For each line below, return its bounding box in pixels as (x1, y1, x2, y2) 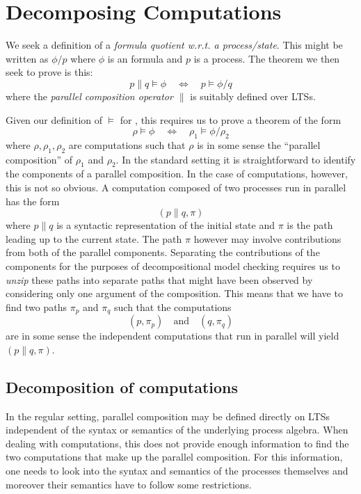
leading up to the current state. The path (6, 231, 182, 246)
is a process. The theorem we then (193, 51, 340, 65)
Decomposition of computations (6, 376, 239, 397)
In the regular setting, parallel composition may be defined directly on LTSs (6, 408, 330, 423)
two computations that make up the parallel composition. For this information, (6, 449, 343, 464)
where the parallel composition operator (6, 88, 173, 103)
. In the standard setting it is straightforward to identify (115, 152, 356, 166)
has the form (6, 193, 60, 208)
